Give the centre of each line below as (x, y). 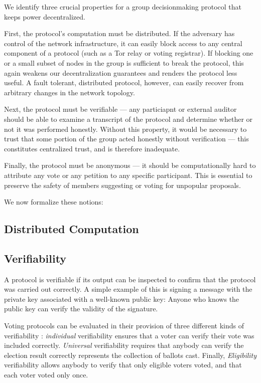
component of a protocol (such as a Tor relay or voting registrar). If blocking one (129, 53)
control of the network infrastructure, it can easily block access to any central (123, 43)
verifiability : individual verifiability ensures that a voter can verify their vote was (129, 335)
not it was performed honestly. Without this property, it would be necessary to (125, 129)
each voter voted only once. (46, 375)
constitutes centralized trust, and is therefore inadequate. (92, 148)
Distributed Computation (72, 229)
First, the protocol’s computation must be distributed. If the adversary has (119, 33)
